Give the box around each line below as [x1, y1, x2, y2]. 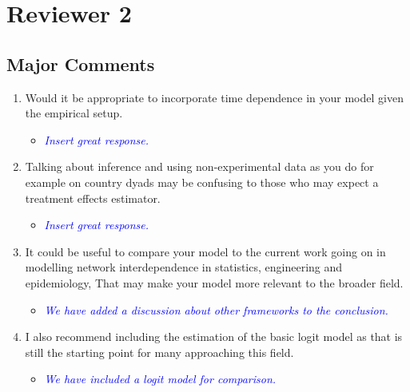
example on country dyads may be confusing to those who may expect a [25, 173, 379, 190]
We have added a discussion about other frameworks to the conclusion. [44, 301, 388, 318]
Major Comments [6, 51, 155, 76]
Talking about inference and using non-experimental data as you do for [25, 158, 374, 175]
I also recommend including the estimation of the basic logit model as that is [25, 328, 403, 345]
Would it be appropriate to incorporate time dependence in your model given [25, 89, 404, 105]
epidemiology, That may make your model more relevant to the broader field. [25, 274, 404, 291]
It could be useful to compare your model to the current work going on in [25, 243, 386, 259]
